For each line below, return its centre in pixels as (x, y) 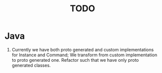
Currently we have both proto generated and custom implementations (83, 49)
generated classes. (31, 65)
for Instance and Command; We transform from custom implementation (84, 55)
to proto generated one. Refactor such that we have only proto (75, 60)
